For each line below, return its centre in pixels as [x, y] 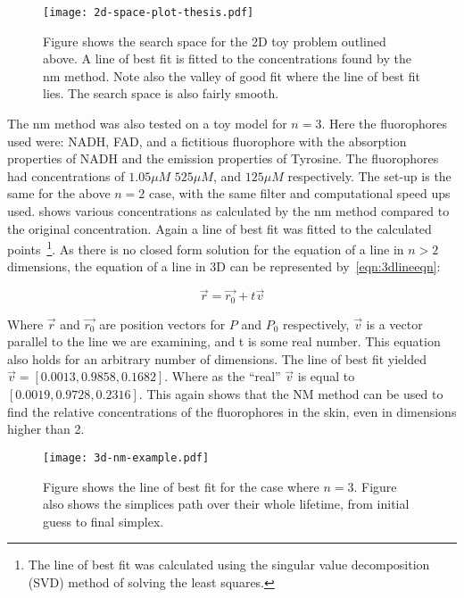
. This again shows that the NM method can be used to [291, 394]
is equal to [326, 376]
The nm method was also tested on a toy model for [147, 124]
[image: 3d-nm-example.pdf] [126, 457]
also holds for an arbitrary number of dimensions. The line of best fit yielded [217, 358]
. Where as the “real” [223, 376]
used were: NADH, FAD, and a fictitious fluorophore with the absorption [207, 141]
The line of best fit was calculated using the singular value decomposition [229, 565]
